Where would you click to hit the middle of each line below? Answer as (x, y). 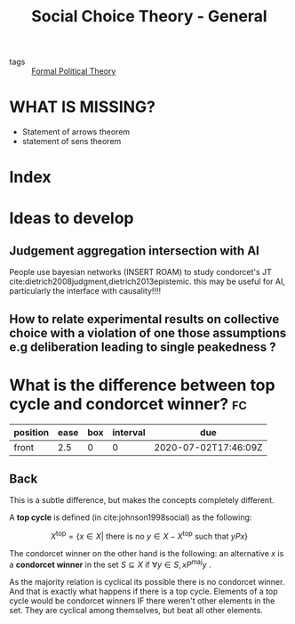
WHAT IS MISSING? (83, 107)
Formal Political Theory (74, 71)
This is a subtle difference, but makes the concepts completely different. (142, 500)
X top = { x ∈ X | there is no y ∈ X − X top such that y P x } (149, 536)
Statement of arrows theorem (76, 132)
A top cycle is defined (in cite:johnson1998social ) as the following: (131, 517)
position (32, 432)
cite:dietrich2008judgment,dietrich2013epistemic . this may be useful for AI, (147, 281)
